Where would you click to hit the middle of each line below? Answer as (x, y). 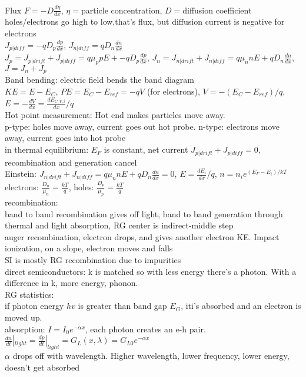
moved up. (24, 317)
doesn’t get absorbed (42, 367)
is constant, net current (146, 149)
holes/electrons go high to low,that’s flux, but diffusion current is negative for (145, 21)
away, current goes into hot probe (65, 138)
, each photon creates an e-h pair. (145, 329)
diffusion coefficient (217, 10)
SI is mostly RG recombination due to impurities (93, 260)
